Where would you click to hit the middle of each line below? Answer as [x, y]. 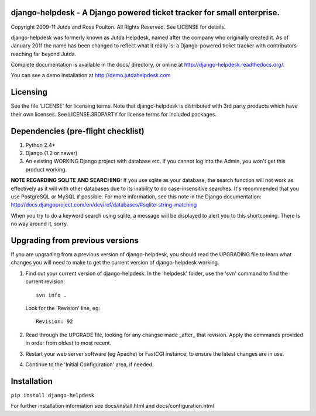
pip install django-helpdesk [53, 395]
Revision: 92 [54, 322]
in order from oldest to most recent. [68, 343]
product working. [46, 169]
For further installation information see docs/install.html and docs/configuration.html [112, 406]
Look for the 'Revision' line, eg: [63, 308]
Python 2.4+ [40, 145]
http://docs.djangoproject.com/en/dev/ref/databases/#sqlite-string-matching [104, 205]
